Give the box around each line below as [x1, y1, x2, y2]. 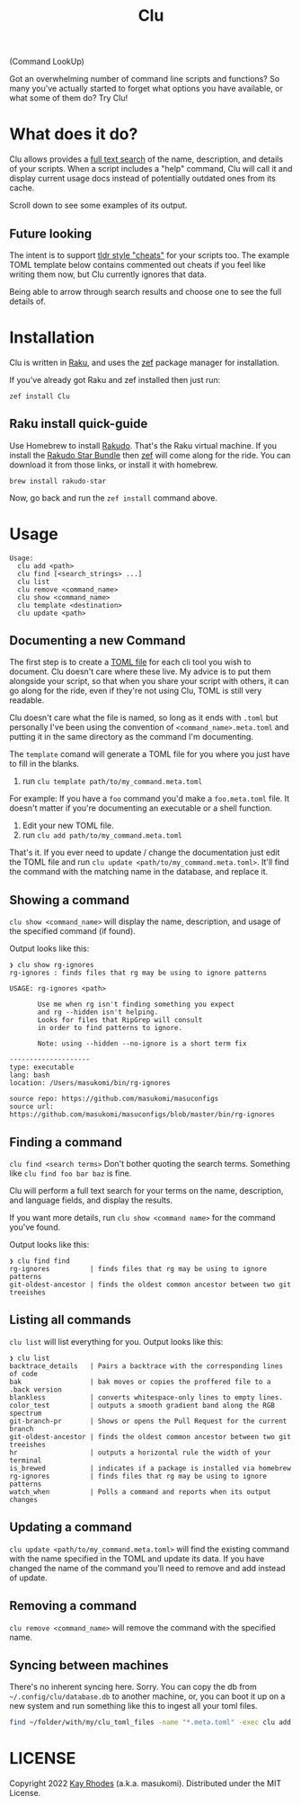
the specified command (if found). [9, 926, 137, 937]
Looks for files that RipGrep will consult [37, 1016, 203, 1025]
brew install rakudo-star [9, 476, 106, 485]
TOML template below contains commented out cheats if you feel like [9, 259, 267, 270]
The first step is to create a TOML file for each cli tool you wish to [9, 657, 252, 668]
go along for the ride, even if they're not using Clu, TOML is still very [9, 685, 262, 697]
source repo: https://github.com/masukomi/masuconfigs [9, 1094, 219, 1104]
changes [9, 1495, 39, 1504]
